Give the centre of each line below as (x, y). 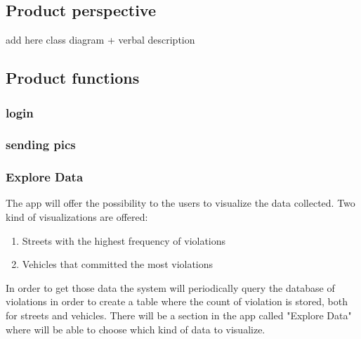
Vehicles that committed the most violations (118, 264)
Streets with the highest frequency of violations (124, 240)
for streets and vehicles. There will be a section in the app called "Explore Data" (179, 315)
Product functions (73, 78)
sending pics (41, 145)
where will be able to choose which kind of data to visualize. (136, 329)
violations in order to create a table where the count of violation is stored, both (177, 301)
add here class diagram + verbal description (100, 40)
